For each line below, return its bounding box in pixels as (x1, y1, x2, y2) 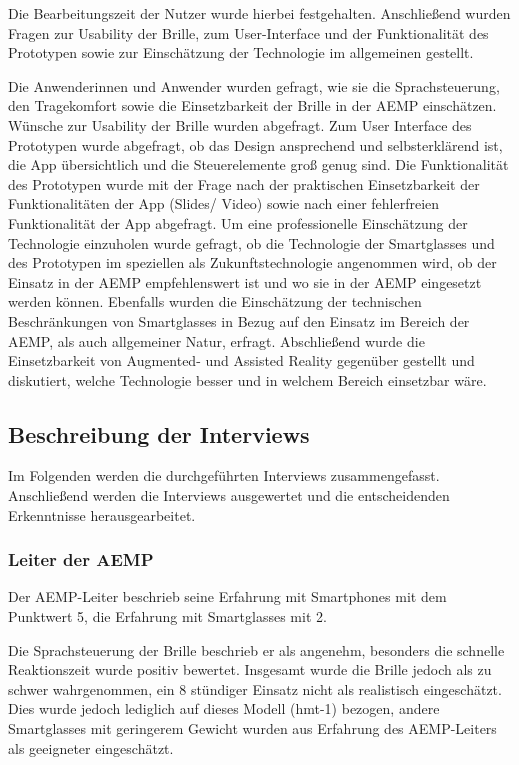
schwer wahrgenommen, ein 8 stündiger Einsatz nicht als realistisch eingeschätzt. (8, 678, 502, 699)
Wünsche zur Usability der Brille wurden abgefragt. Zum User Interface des (8, 114, 472, 135)
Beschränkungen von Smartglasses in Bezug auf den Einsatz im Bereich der (8, 310, 470, 331)
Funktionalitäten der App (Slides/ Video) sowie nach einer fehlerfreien (8, 193, 440, 214)
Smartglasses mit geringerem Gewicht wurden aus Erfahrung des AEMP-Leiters (8, 718, 497, 739)
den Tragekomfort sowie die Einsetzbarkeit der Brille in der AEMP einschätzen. (8, 95, 497, 116)
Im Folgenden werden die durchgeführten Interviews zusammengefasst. (8, 465, 440, 486)
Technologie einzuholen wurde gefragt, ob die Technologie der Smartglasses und (8, 232, 495, 253)
